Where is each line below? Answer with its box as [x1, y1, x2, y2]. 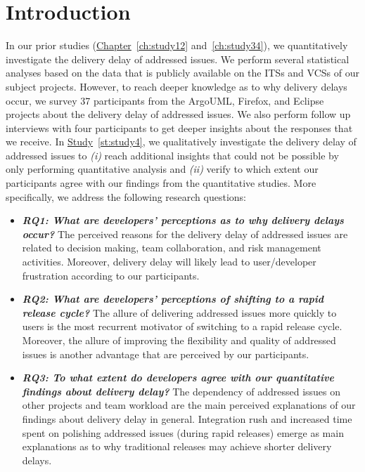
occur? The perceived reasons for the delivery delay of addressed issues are [22, 226, 348, 241]
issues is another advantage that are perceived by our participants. [22, 346, 309, 361]
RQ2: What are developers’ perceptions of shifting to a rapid [22, 291, 324, 306]
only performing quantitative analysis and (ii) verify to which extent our [6, 162, 319, 176]
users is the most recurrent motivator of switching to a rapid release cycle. [22, 319, 342, 334]
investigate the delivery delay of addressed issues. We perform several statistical [6, 51, 350, 66]
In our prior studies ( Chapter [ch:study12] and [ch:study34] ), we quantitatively [6, 38, 348, 53]
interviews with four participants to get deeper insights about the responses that [6, 120, 353, 135]
